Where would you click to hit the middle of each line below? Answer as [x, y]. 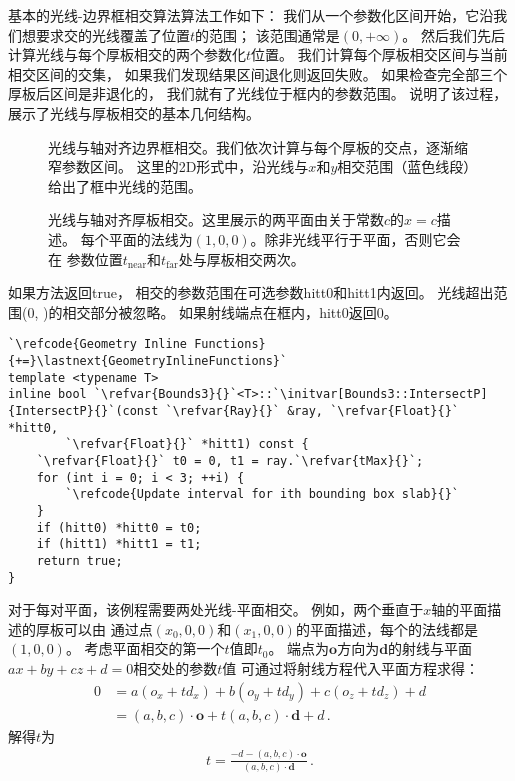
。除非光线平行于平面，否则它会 [355, 238]
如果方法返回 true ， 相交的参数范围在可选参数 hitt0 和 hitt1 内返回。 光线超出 [251, 292]
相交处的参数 [175, 667]
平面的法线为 [150, 238]
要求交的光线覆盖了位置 [112, 34]
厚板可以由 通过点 [94, 628]
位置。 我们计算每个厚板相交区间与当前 [379, 54]
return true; [79, 560]
